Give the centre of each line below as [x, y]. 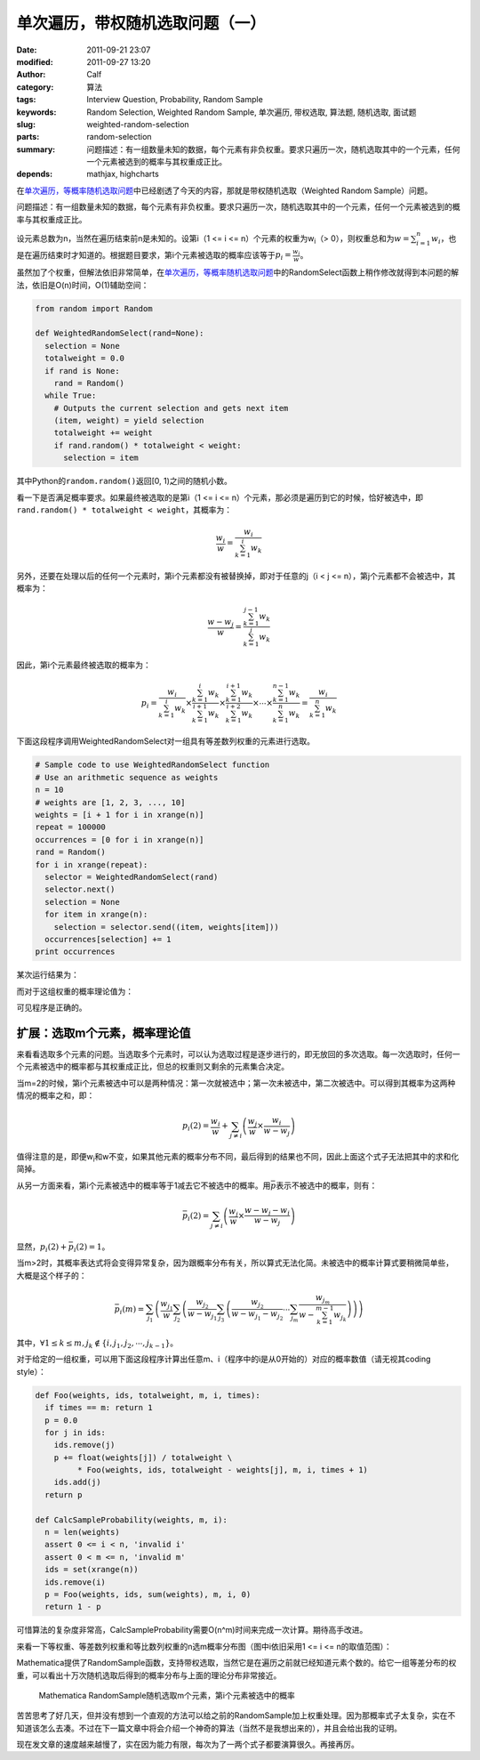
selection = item [101, 458]
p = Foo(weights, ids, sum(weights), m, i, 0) [148, 1594]
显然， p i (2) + [42, 1247]
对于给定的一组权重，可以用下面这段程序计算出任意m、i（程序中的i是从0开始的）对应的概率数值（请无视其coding [224, 1359]
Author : [31, 75]
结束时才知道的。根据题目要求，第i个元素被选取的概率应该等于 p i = [169, 256]
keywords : [36, 112]
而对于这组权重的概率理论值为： [75, 991]
